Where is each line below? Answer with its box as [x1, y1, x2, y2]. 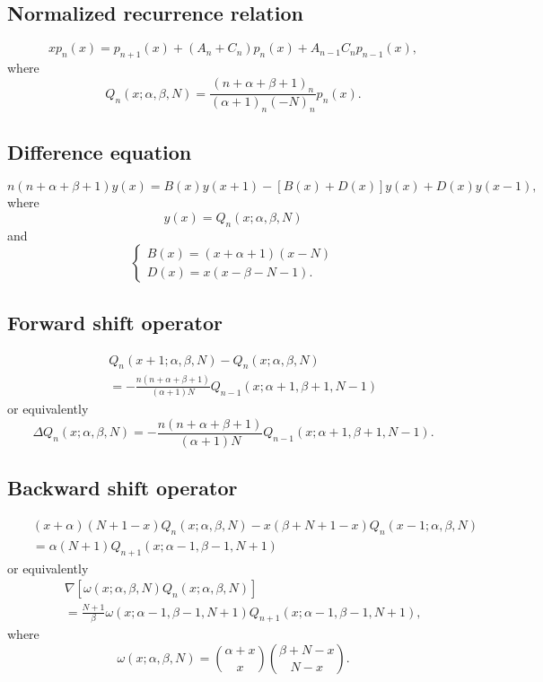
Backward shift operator [7, 474, 238, 502]
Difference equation [7, 137, 192, 165]
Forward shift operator [7, 308, 223, 336]
